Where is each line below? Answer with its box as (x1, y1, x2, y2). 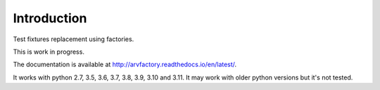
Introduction (13, 10, 87, 26)
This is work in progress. (13, 47, 84, 56)
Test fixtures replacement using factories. (13, 35, 134, 43)
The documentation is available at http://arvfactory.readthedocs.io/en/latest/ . (13, 60, 237, 69)
